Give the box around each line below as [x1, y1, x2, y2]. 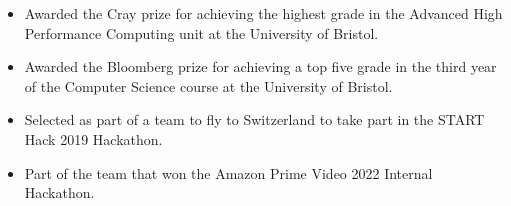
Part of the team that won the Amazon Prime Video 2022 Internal [24, 162, 433, 183]
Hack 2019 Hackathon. [24, 128, 163, 149]
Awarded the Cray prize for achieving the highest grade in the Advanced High [24, 3, 503, 23]
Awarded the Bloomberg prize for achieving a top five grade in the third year [24, 56, 497, 77]
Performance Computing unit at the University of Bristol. [24, 22, 379, 43]
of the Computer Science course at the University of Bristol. [24, 75, 393, 96]
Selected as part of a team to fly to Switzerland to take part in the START [24, 109, 485, 130]
